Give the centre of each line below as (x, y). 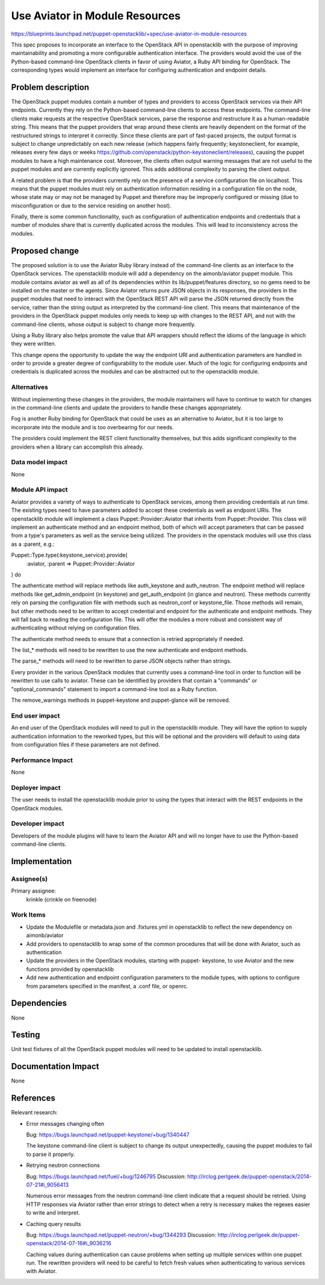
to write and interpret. (53, 1213)
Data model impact (39, 463)
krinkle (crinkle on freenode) (61, 899)
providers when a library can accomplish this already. (77, 447)
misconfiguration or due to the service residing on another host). (91, 206)
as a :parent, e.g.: (33, 544)
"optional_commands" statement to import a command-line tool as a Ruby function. (114, 689)
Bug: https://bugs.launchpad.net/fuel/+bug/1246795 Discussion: (106, 1176)
